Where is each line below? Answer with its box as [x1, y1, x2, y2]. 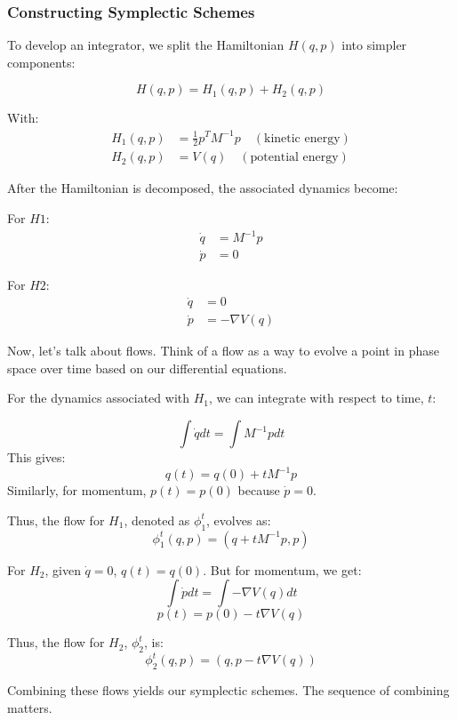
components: [7, 52, 76, 71]
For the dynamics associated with [7, 388, 190, 407]
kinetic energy [264, 132, 341, 145]
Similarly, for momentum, [7, 481, 147, 500]
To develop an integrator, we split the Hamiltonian [7, 36, 285, 54]
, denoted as [124, 510, 190, 529]
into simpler [341, 36, 407, 54]
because [237, 481, 280, 500]
